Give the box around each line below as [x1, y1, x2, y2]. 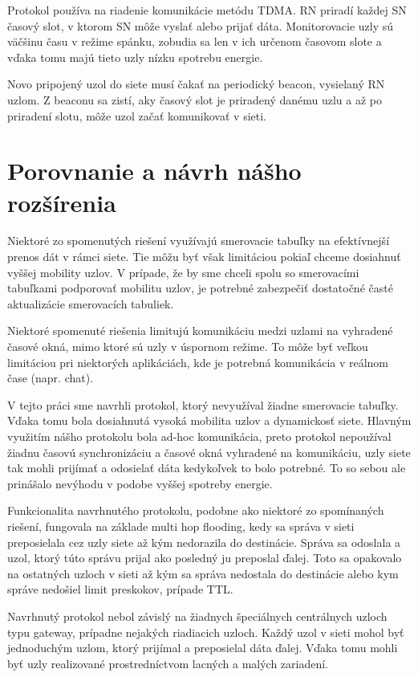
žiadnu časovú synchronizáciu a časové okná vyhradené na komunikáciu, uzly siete [7, 443, 411, 460]
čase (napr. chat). [7, 369, 94, 386]
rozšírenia [7, 186, 116, 218]
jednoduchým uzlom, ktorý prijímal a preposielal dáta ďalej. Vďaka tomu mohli [7, 639, 398, 656]
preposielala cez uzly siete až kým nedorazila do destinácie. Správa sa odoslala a [7, 533, 401, 550]
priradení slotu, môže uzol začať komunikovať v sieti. [7, 107, 266, 124]
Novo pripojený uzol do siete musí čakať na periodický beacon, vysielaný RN [7, 75, 385, 92]
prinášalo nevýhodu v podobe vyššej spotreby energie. [7, 475, 273, 491]
